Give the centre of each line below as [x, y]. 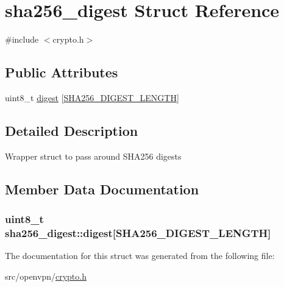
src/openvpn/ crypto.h [46, 276]
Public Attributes [62, 72]
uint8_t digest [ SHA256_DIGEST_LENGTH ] [92, 97]
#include [22, 39]
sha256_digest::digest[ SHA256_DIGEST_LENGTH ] [138, 232]
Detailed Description [72, 130]
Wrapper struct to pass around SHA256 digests [93, 156]
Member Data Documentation [102, 189]
